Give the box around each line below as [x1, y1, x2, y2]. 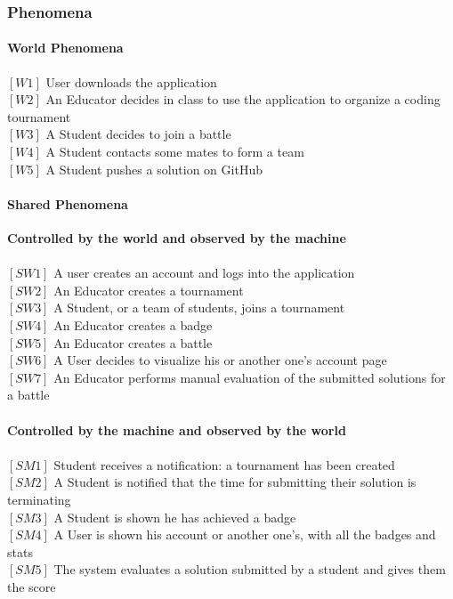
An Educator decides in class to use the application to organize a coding [45, 90, 441, 109]
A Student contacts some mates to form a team [45, 142, 304, 161]
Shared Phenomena [7, 194, 128, 213]
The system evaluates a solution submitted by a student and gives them [53, 560, 446, 579]
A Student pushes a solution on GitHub [45, 159, 263, 178]
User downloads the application [45, 72, 217, 91]
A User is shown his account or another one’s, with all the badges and [53, 525, 436, 544]
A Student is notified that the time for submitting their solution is [53, 473, 417, 491]
